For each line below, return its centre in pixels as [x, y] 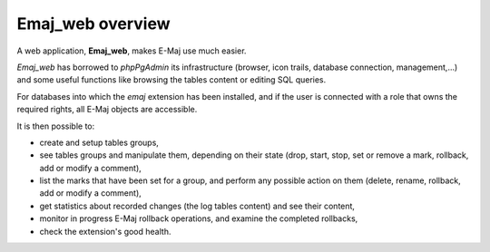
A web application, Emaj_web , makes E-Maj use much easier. [132, 51]
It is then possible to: [56, 126]
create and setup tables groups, [99, 142]
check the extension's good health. [105, 231]
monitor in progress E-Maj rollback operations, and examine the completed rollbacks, [199, 218]
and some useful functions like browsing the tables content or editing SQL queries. [171, 80]
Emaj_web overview [94, 24]
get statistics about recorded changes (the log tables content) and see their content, [197, 206]
